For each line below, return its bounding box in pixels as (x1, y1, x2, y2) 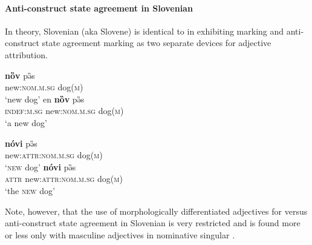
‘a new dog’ (5, 116, 47, 129)
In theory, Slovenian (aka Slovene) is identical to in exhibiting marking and (5, 24, 284, 37)
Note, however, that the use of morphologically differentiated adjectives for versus (5, 204, 308, 217)
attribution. (5, 48, 48, 61)
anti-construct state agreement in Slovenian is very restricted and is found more (5, 216, 301, 229)
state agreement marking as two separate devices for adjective (42, 36, 271, 49)
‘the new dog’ (5, 184, 55, 196)
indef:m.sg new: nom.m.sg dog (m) (5, 104, 124, 117)
